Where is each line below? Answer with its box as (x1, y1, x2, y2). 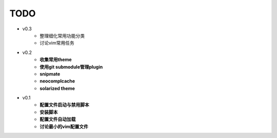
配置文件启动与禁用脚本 (39, 102, 89, 108)
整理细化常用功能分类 (39, 32, 85, 38)
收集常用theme (39, 56, 72, 63)
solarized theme (39, 85, 75, 91)
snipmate (39, 71, 61, 77)
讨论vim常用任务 (39, 40, 74, 46)
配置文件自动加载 (39, 116, 76, 123)
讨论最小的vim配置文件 (39, 123, 88, 129)
